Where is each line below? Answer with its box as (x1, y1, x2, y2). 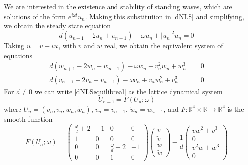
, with (58, 41, 76, 51)
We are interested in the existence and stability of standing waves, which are (4, 1, 232, 11)
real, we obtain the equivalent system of (104, 41, 223, 51)
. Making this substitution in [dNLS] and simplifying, (85, 11, 244, 21)
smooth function (4, 113, 53, 124)
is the (227, 103, 244, 114)
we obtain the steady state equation (4, 21, 111, 31)
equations (4, 50, 33, 60)
